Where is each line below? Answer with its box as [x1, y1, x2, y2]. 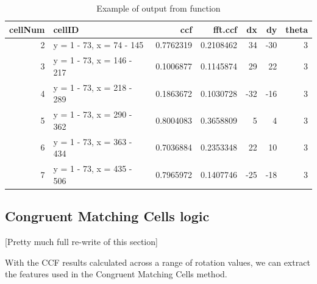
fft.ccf [213, 23, 237, 35]
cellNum [9, 23, 45, 35]
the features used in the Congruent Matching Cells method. [5, 268, 227, 280]
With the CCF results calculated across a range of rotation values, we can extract [5, 255, 310, 268]
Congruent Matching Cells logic [5, 207, 210, 225]
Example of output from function [96, 2, 221, 14]
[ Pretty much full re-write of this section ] [5, 235, 158, 247]
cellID [53, 23, 79, 35]
